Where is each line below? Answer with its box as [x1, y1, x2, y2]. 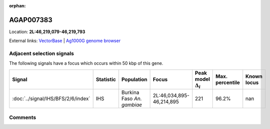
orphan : [9, 3, 26, 8]
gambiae [121, 101, 142, 108]
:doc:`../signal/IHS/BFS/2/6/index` [12, 95, 91, 102]
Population [121, 76, 148, 83]
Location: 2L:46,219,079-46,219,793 [9, 29, 86, 35]
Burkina [121, 89, 139, 96]
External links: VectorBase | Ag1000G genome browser [9, 38, 121, 44]
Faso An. [121, 95, 142, 102]
